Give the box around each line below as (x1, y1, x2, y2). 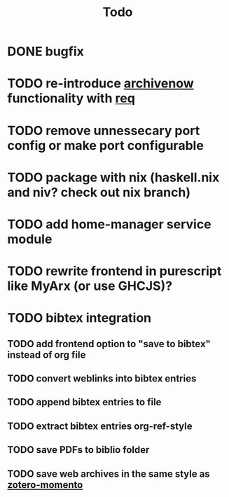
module (7, 231, 53, 247)
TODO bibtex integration (7, 310, 152, 326)
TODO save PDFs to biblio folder (7, 444, 150, 456)
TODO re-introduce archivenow (7, 76, 194, 92)
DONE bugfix (7, 43, 84, 59)
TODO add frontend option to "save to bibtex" (7, 337, 211, 350)
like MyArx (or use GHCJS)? (7, 278, 173, 294)
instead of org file (7, 349, 86, 360)
